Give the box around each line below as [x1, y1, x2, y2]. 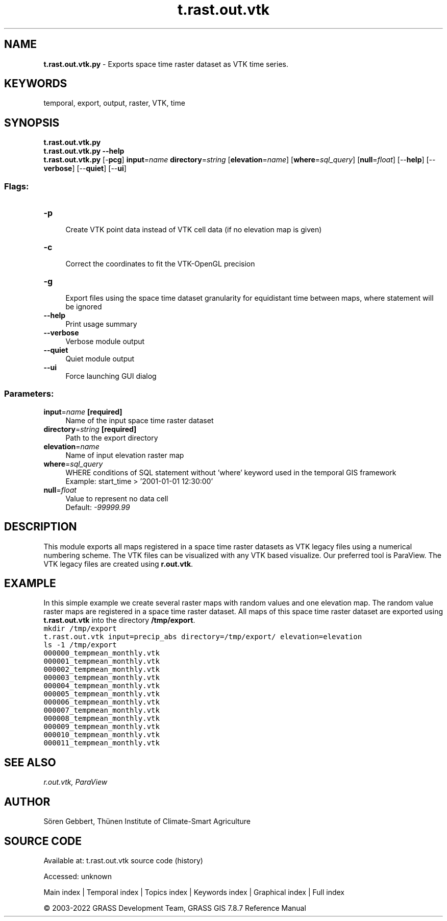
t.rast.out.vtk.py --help [43, 147, 125, 156]
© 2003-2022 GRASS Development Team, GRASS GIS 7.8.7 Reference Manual [43, 904, 306, 912]
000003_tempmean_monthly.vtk [43, 673, 160, 682]
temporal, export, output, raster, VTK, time [43, 99, 185, 108]
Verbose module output [65, 337, 145, 346]
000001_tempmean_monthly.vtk [43, 657, 160, 666]
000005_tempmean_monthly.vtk [43, 690, 160, 698]
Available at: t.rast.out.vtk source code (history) [43, 856, 203, 865]
